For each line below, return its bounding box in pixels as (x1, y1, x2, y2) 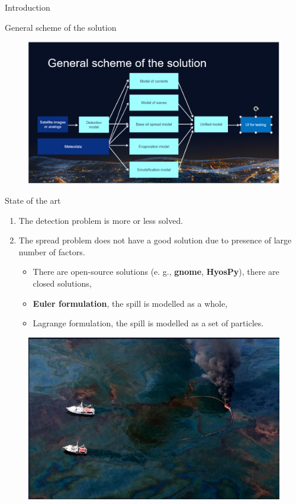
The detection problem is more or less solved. (18, 214, 184, 226)
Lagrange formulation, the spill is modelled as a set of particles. (33, 317, 264, 329)
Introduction (5, 1, 50, 13)
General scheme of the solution (5, 21, 117, 33)
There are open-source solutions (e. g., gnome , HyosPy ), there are (33, 265, 279, 278)
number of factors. (18, 245, 85, 258)
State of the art (5, 194, 61, 206)
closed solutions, (33, 277, 92, 289)
